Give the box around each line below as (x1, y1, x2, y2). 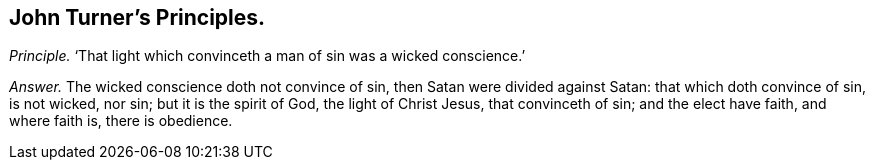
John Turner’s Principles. (9, 5, 266, 30)
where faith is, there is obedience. (9, 112, 233, 130)
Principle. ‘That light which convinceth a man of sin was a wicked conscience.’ (9, 47, 526, 65)
